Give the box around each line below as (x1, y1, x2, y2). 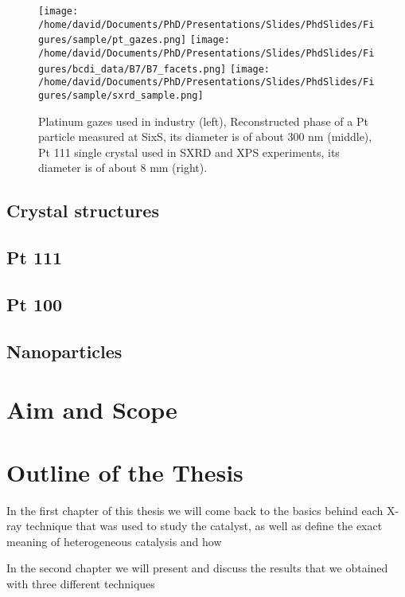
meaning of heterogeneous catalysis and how (6, 533, 222, 549)
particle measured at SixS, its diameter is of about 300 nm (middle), (38, 128, 372, 145)
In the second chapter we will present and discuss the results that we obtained (6, 560, 388, 576)
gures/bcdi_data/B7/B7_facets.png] (38, 63, 227, 75)
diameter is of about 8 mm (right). (38, 159, 208, 176)
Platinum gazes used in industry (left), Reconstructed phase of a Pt (38, 112, 368, 129)
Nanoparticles (6, 338, 123, 363)
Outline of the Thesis (6, 455, 243, 488)
